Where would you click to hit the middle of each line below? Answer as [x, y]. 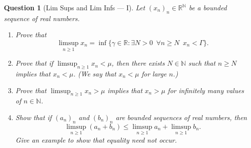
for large [154, 74]
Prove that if [34, 63]
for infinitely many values [206, 90]
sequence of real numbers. [42, 18]
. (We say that [95, 74]
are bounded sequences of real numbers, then [181, 117]
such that [202, 63]
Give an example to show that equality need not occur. [96, 140]
